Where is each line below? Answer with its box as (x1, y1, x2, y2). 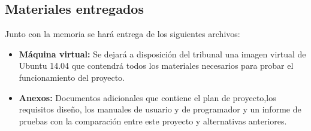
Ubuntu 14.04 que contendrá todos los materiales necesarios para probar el (19, 59, 294, 72)
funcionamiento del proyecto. (19, 71, 125, 83)
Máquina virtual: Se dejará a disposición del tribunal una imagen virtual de (19, 47, 306, 60)
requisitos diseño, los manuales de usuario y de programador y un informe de (19, 103, 301, 115)
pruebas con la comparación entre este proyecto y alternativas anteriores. (19, 114, 287, 127)
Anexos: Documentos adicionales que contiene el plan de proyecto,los (19, 91, 276, 103)
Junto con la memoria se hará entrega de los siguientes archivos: (5, 28, 240, 40)
